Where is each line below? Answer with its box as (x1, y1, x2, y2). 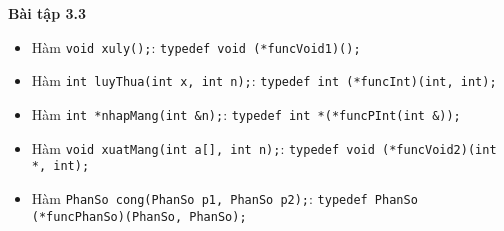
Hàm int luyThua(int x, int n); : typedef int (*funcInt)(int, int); (31, 70, 497, 91)
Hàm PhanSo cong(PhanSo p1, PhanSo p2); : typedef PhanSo (31, 187, 418, 208)
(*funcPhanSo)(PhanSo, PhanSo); (31, 209, 247, 224)
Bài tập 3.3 (8, 3, 87, 23)
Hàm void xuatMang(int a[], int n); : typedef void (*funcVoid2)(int (31, 137, 497, 158)
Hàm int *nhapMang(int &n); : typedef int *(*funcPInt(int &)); (31, 103, 461, 124)
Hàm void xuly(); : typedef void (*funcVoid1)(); (31, 36, 361, 57)
